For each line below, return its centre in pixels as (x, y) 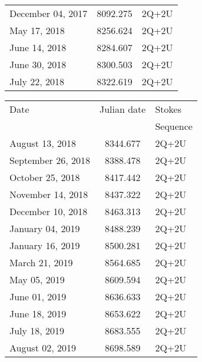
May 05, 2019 (37, 279)
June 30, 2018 (38, 64)
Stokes (168, 109)
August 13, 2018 (43, 143)
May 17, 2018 (37, 30)
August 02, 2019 (43, 348)
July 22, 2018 (37, 81)
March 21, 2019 (41, 262)
